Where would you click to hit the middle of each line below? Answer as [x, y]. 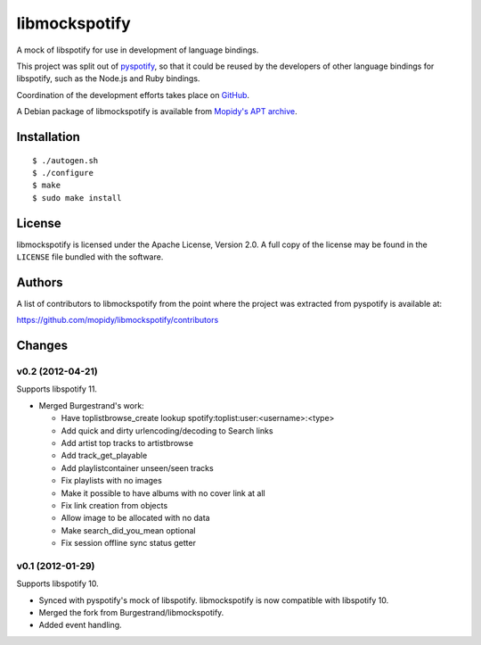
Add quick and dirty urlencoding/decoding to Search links [167, 430]
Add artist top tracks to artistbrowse [127, 443]
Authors [40, 282]
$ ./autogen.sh [65, 160]
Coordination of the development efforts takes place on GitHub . [133, 95]
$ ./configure [63, 173]
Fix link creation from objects [114, 505]
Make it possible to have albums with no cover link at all [163, 493]
